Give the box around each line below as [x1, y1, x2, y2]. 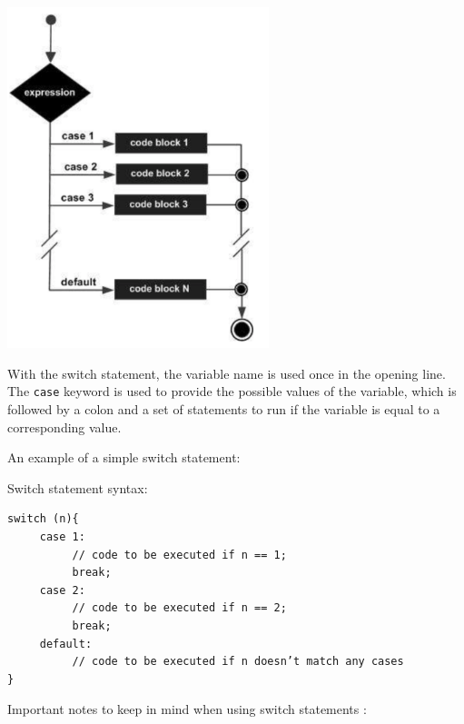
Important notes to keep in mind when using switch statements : [7, 699, 367, 719]
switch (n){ [7, 512, 79, 526]
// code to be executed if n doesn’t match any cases [72, 655, 404, 669]
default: [39, 637, 93, 650]
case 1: [39, 531, 85, 544]
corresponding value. [7, 417, 122, 436]
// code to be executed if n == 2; [72, 601, 287, 615]
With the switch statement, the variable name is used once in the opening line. [7, 363, 446, 382]
